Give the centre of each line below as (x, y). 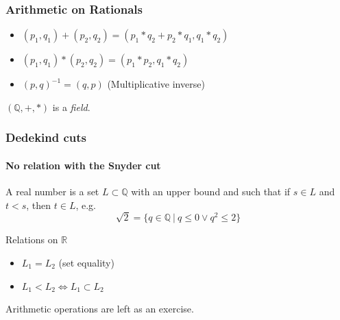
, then (39, 205)
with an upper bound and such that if (211, 192)
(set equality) (86, 262)
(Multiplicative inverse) (156, 84)
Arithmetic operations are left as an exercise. (100, 309)
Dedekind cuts (46, 137)
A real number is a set (52, 192)
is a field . (71, 107)
